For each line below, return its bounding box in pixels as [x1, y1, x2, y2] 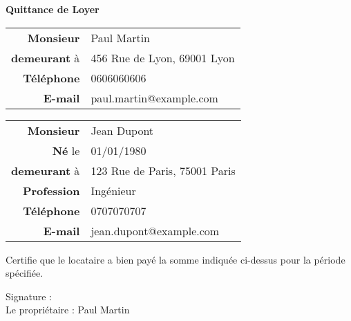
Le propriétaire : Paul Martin [6, 302, 130, 317]
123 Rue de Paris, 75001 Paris [91, 162, 236, 178]
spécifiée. [6, 266, 44, 280]
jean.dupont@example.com [91, 222, 220, 239]
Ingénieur [91, 182, 136, 199]
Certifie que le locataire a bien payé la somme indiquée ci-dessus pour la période [6, 252, 345, 266]
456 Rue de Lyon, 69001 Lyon [91, 49, 235, 66]
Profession [22, 182, 80, 199]
